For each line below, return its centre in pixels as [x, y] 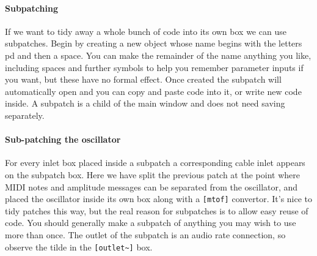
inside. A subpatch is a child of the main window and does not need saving [145, 103]
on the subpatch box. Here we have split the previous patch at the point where [152, 174]
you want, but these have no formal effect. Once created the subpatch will [143, 79]
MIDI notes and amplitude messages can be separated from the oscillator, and [151, 186]
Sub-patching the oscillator [63, 139]
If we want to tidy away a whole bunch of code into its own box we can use [146, 31]
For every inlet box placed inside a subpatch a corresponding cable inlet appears [155, 163]
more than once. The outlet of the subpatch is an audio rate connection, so [145, 234]
